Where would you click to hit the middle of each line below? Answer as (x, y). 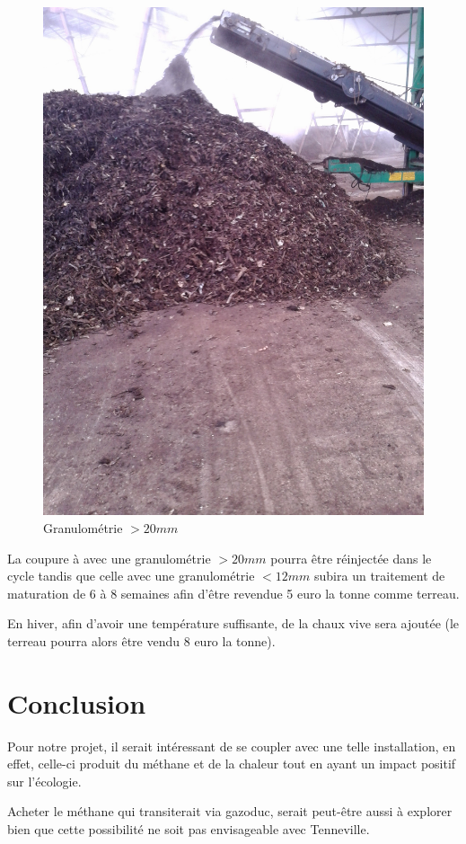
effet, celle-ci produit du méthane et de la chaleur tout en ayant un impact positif (232, 764)
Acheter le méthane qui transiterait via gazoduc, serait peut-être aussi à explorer (230, 811)
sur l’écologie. (44, 781)
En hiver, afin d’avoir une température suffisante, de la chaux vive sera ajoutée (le (233, 623)
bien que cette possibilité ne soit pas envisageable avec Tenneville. (189, 828)
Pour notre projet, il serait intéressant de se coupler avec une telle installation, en (232, 746)
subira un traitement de (380, 576)
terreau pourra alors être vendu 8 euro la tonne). (141, 640)
